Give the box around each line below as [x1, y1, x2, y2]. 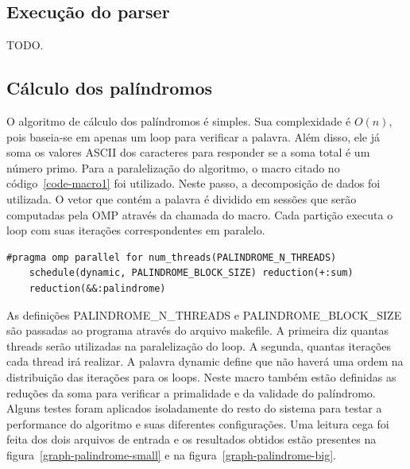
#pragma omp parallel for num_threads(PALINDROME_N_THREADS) [6, 251, 337, 263]
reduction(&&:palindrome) [29, 282, 166, 294]
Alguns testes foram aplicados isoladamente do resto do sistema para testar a [6, 400, 382, 417]
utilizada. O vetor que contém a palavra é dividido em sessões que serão [6, 190, 357, 207]
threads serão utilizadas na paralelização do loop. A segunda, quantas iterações [6, 337, 392, 354]
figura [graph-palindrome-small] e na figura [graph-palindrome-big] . [6, 446, 336, 463]
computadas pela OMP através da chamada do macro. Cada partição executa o [6, 206, 393, 223]
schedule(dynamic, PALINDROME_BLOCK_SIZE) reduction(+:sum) [29, 267, 354, 279]
